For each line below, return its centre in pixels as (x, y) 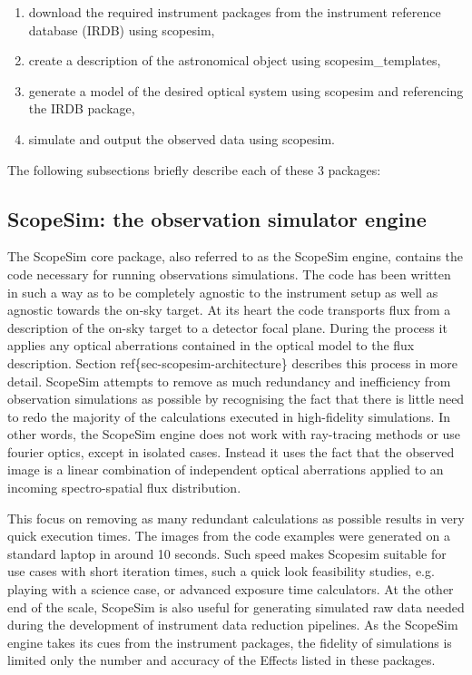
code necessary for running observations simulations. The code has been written (229, 274)
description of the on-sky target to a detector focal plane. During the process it (227, 327)
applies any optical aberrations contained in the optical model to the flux (211, 345)
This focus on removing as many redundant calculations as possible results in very (236, 518)
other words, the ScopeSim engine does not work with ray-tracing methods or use (234, 434)
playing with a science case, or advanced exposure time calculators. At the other (231, 589)
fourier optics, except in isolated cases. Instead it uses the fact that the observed (231, 451)
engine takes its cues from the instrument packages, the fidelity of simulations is (230, 642)
